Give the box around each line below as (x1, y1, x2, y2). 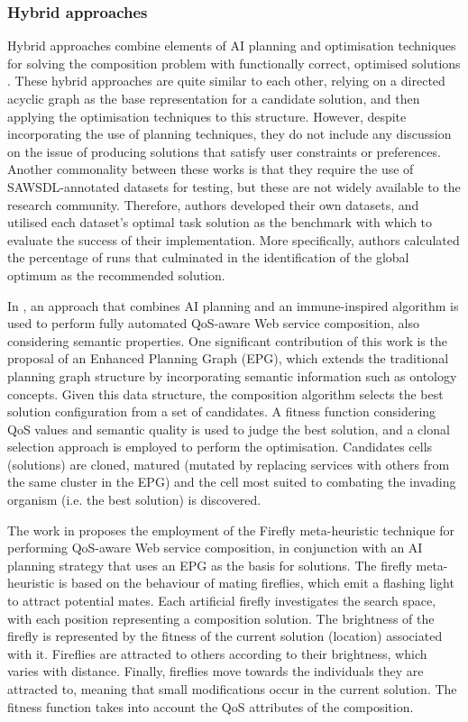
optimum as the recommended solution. (7, 265, 225, 284)
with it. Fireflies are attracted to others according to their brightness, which (7, 644, 427, 663)
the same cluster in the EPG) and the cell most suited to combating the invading (7, 472, 456, 491)
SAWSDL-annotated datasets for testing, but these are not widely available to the (7, 177, 461, 196)
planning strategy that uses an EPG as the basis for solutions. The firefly (7, 555, 412, 574)
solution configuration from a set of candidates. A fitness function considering (7, 402, 436, 421)
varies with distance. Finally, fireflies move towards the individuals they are (7, 662, 424, 681)
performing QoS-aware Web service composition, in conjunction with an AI (7, 538, 423, 557)
